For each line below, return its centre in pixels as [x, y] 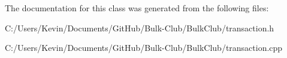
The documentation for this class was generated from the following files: [137, 8]
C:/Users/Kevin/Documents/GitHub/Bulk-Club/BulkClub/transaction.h [140, 28]
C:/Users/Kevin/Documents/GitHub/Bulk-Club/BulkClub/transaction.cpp [144, 48]
